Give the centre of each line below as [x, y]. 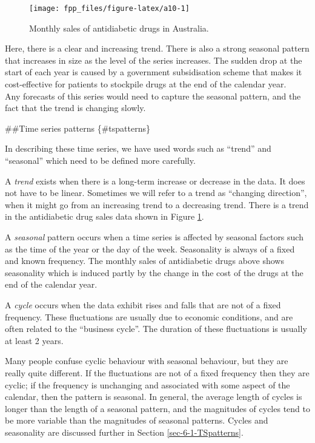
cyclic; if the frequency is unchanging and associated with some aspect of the [148, 384]
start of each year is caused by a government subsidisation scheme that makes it [154, 72]
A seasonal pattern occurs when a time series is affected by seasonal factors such [154, 236]
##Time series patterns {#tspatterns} [78, 128]
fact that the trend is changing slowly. [75, 108]
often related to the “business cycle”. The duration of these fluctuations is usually [156, 329]
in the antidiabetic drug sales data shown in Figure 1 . [104, 216]
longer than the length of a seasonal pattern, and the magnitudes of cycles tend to [157, 408]
